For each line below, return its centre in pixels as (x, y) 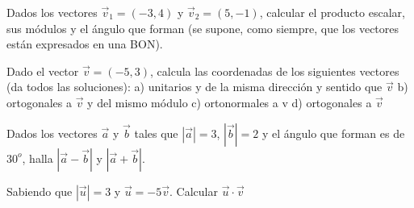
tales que (156, 133)
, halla (38, 158)
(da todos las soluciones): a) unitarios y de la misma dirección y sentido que (194, 87)
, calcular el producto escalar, (332, 12)
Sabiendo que (40, 191)
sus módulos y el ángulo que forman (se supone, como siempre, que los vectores (203, 28)
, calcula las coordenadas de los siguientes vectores (275, 71)
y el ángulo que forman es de (333, 133)
